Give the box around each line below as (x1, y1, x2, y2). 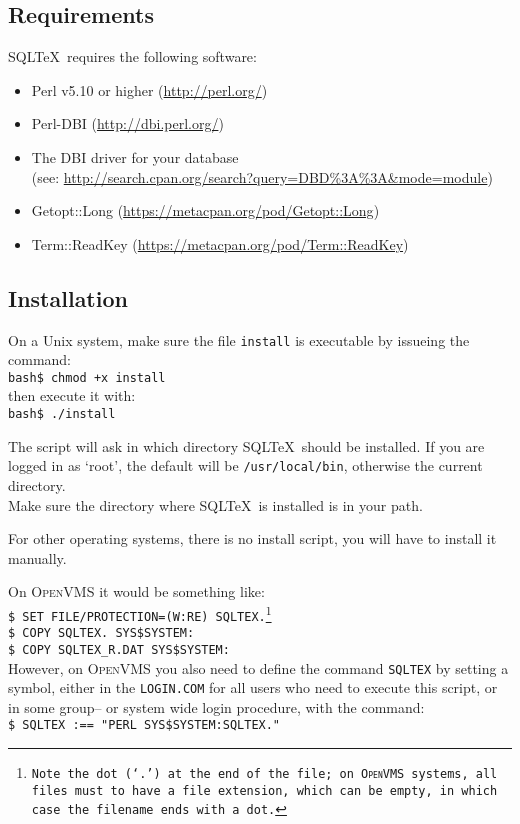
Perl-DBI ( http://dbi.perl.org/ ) (31, 113, 224, 134)
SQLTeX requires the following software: (8, 46, 257, 67)
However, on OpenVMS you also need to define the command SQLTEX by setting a (8, 657, 509, 678)
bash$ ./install (8, 407, 116, 422)
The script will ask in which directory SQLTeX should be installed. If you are (8, 435, 485, 456)
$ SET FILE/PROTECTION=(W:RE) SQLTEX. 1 (8, 601, 272, 624)
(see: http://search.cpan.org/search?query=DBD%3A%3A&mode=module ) (31, 166, 493, 187)
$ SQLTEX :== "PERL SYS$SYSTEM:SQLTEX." (8, 718, 281, 733)
